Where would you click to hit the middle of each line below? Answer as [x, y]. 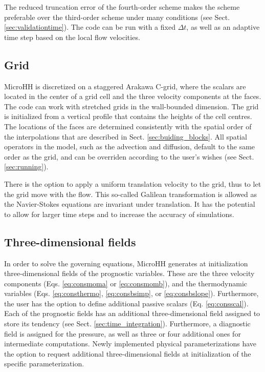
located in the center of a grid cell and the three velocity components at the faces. [133, 96]
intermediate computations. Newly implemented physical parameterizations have [130, 344]
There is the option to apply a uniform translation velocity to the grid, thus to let [133, 183]
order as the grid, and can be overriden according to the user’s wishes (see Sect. [129, 156]
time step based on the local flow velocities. [72, 37]
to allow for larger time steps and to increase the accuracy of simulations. [119, 214]
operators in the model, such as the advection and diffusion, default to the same [130, 146]
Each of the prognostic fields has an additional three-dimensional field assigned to [132, 313]
